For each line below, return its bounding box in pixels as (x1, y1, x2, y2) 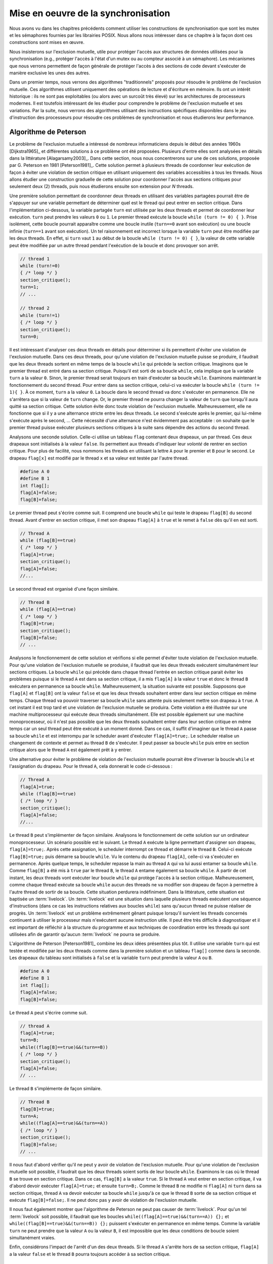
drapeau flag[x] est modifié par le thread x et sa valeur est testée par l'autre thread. (9, 455, 189, 461)
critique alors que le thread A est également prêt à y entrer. (9, 747, 132, 753)
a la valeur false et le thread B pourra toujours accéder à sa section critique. (9, 1251, 171, 1257)
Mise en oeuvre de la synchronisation (9, 8, 170, 19)
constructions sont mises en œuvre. (9, 39, 84, 46)
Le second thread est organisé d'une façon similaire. (9, 585, 119, 592)
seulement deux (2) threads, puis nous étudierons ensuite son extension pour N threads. (9, 184, 194, 190)
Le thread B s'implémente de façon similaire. (9, 1086, 102, 1092)
